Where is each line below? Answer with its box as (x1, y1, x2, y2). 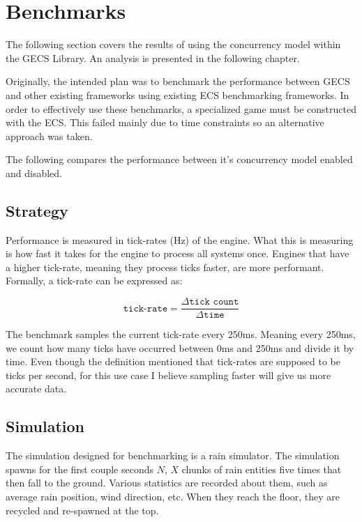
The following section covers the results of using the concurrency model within (6, 37, 341, 52)
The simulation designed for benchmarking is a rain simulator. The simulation (6, 448, 340, 463)
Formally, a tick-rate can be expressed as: (6, 273, 183, 288)
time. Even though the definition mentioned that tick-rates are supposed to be (6, 354, 341, 369)
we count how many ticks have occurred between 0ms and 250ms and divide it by (6, 340, 354, 355)
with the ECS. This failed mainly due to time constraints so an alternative (6, 115, 324, 130)
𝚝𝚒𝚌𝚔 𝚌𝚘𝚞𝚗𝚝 (189, 297, 239, 307)
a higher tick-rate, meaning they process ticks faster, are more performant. (6, 259, 324, 274)
